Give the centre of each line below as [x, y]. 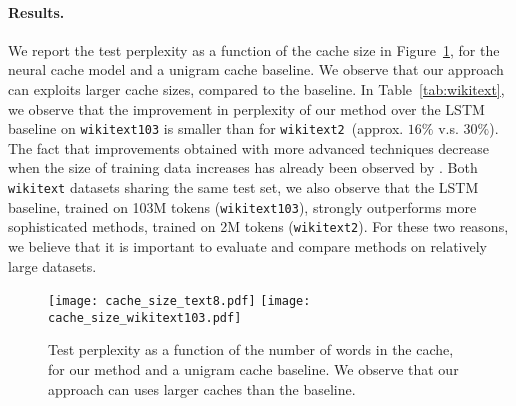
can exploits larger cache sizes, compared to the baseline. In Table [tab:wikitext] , [256, 88]
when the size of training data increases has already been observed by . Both [243, 167]
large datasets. [52, 265]
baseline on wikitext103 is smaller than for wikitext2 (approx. [206, 128]
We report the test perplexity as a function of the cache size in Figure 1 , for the [254, 49]
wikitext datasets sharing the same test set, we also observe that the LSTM [243, 187]
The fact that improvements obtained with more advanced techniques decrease [248, 147]
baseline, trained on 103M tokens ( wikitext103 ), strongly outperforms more [242, 206]
